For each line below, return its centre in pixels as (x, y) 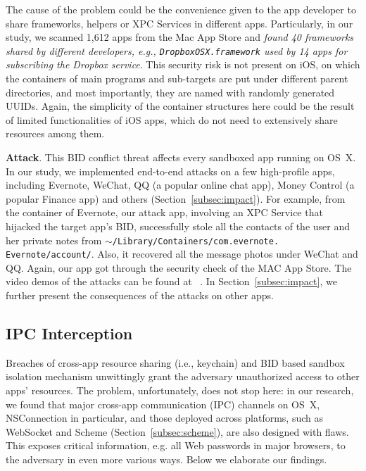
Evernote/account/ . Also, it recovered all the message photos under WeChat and (182, 254)
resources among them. (55, 133)
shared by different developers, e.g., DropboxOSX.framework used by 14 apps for (177, 50)
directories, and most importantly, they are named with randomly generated (170, 92)
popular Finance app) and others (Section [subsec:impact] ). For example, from (176, 198)
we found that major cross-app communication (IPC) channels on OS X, (163, 404)
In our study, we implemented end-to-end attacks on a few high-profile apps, (170, 171)
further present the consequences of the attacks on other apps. (140, 295)
